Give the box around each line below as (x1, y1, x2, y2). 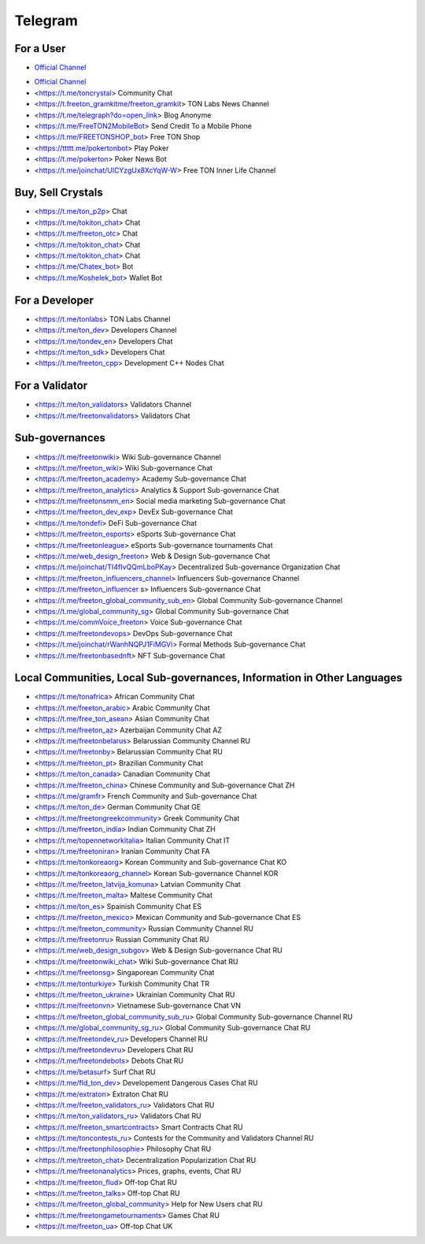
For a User (14, 42, 66, 55)
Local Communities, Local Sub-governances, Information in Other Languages (14, 671, 403, 685)
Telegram (14, 12, 78, 29)
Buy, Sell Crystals (14, 186, 104, 199)
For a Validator (14, 379, 88, 393)
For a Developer (14, 293, 94, 307)
